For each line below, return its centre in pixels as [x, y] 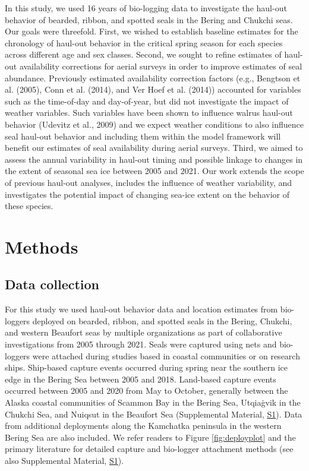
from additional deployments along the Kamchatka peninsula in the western [143, 426]
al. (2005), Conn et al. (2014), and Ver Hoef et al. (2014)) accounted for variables [153, 89]
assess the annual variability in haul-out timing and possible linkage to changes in [154, 159]
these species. [29, 206]
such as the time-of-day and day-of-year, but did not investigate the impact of [147, 101]
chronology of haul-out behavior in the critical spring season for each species [144, 42]
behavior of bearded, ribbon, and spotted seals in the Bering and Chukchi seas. [149, 19]
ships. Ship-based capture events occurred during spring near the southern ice [146, 367]
